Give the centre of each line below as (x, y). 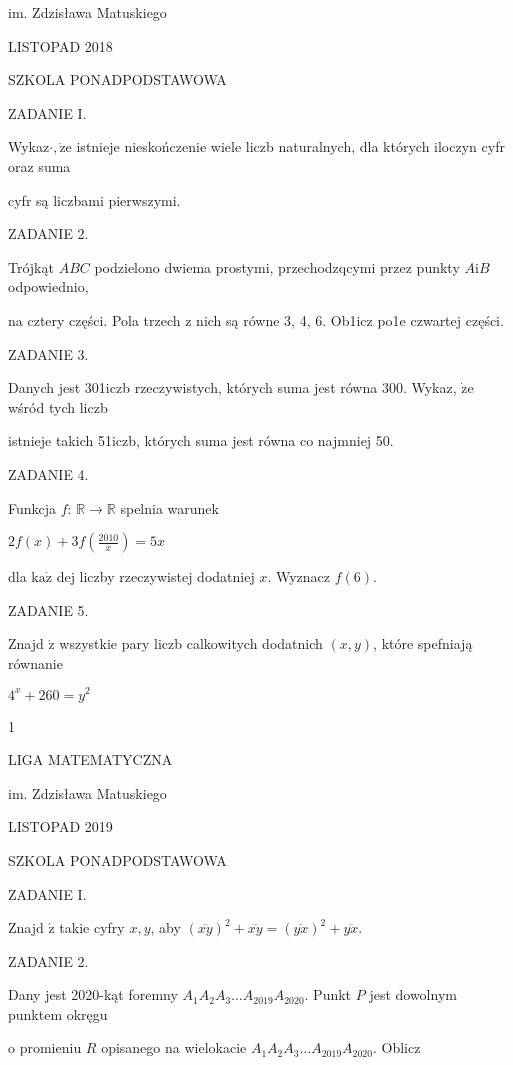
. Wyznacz (298, 576)
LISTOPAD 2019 (60, 826)
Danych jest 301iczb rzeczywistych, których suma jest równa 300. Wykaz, (232, 387)
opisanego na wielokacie (174, 1047)
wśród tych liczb (58, 406)
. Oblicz (396, 1047)
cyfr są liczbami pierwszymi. (94, 199)
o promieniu (45, 1047)
